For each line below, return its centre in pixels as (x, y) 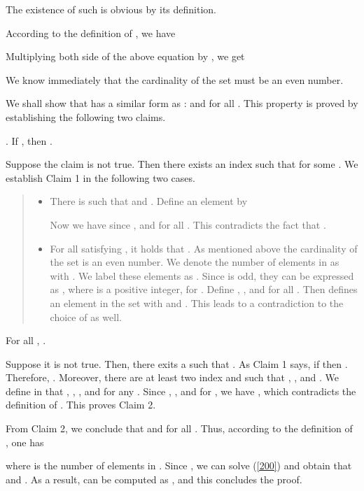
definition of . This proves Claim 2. (81, 405)
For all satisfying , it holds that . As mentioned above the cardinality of (204, 248)
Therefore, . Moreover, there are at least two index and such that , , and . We (172, 377)
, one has (25, 442)
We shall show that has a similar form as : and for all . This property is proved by (182, 103)
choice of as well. (86, 316)
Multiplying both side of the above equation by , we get (125, 56)
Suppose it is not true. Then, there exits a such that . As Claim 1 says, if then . (177, 363)
